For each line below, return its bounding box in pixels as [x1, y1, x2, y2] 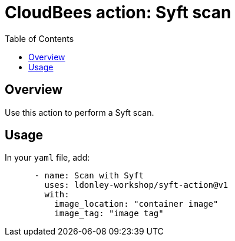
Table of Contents [5, 33, 74, 44]
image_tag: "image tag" [54, 209, 164, 219]
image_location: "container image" [54, 199, 219, 209]
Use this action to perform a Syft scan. [5, 107, 154, 118]
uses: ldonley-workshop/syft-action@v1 [44, 180, 229, 190]
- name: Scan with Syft [34, 171, 144, 181]
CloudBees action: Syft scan [5, 2, 231, 22]
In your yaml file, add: [5, 152, 90, 163]
